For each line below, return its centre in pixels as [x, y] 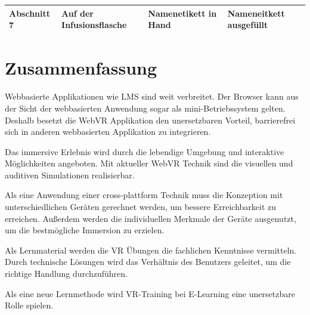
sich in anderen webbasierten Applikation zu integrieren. [108, 132]
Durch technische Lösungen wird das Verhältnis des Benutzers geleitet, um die [148, 262]
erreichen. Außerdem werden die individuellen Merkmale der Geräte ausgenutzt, [151, 218]
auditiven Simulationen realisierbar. [70, 175]
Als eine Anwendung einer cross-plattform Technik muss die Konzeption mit [144, 195]
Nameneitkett [256, 13]
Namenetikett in [182, 13]
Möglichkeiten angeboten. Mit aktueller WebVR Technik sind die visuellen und [149, 163]
